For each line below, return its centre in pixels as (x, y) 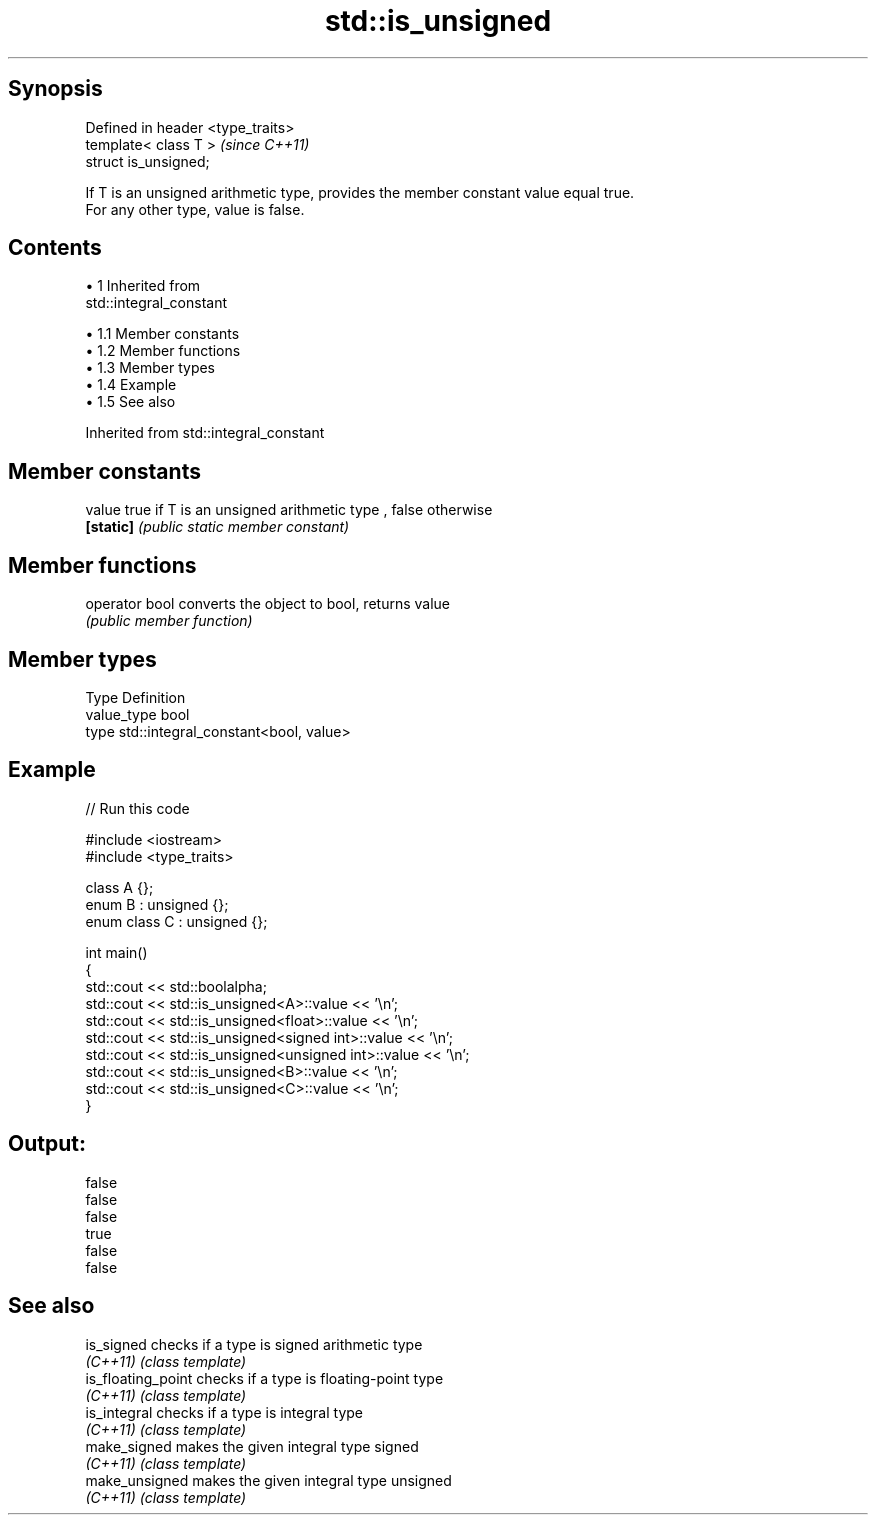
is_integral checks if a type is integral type (224, 1412)
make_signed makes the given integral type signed (252, 1446)
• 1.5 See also (130, 402)
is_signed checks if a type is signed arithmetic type (254, 1344)
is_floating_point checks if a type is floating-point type (264, 1378)
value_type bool (137, 714)
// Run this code (137, 808)
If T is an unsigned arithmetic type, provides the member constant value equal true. (360, 192)
